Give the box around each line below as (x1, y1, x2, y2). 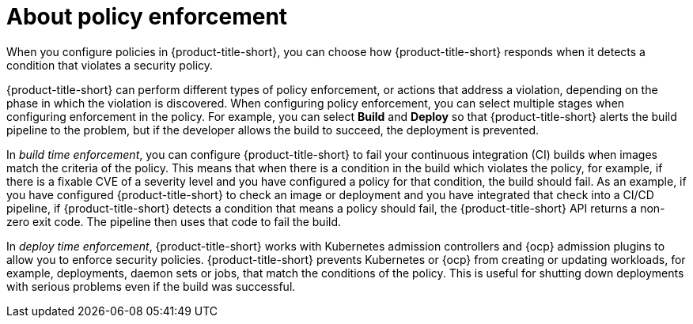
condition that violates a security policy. (6, 58, 214, 72)
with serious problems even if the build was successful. (6, 279, 296, 293)
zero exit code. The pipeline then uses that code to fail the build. (6, 214, 342, 228)
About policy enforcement (6, 3, 288, 30)
